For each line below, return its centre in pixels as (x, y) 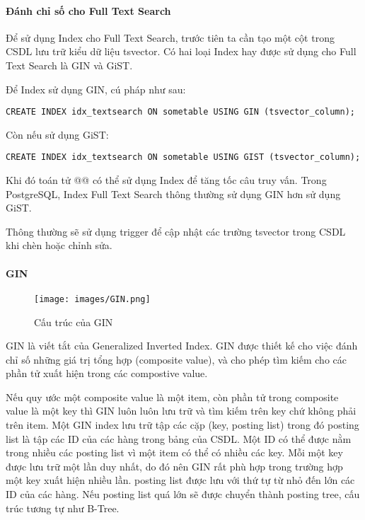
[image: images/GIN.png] (92, 299)
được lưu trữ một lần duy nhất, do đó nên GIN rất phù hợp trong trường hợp (174, 466)
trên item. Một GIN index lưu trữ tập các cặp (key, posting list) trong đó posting (182, 425)
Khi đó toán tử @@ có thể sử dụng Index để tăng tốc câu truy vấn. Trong (166, 180)
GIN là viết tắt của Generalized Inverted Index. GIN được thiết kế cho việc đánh (182, 346)
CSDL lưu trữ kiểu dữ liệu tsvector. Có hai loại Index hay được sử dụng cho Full (181, 51)
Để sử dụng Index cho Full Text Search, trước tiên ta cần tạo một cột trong (170, 37)
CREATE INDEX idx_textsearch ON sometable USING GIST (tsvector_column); (183, 157)
